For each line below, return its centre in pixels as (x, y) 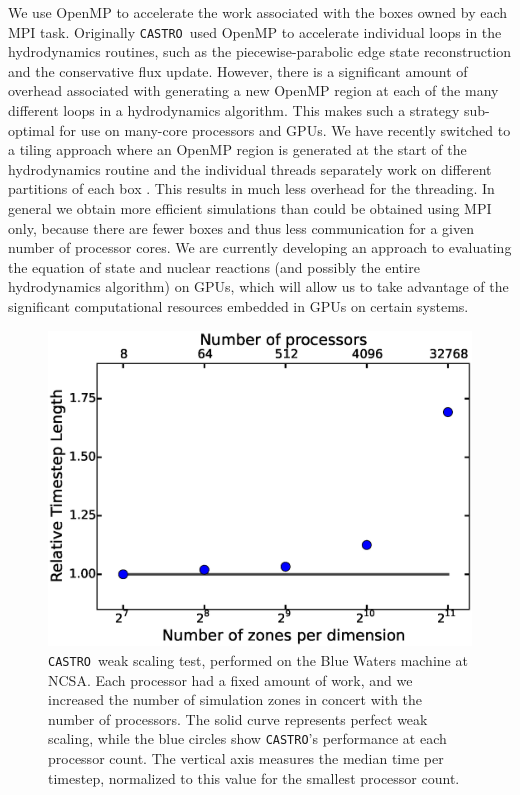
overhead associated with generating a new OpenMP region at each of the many (253, 90)
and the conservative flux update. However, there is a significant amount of (238, 70)
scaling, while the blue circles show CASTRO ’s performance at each (247, 738)
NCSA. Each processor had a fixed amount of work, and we (230, 679)
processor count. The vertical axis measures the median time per (246, 758)
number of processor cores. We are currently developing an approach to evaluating (260, 247)
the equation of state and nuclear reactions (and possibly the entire (214, 266)
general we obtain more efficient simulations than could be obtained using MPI (250, 208)
